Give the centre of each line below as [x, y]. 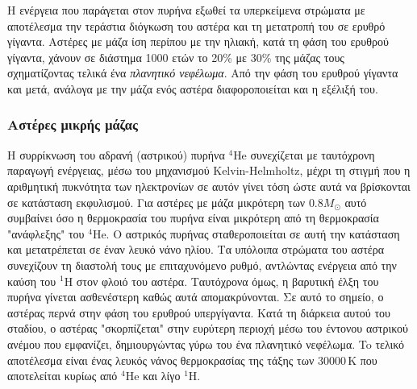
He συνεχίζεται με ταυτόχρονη [304, 154]
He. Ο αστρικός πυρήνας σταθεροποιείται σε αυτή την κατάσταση [246, 233]
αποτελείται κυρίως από [63, 376]
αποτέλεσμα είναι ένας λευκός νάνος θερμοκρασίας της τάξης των [161, 360]
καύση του [32, 281]
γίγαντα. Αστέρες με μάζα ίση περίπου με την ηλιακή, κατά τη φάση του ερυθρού [198, 41]
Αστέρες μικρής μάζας [73, 124]
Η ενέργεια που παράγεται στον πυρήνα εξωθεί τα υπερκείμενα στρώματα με [186, 10]
